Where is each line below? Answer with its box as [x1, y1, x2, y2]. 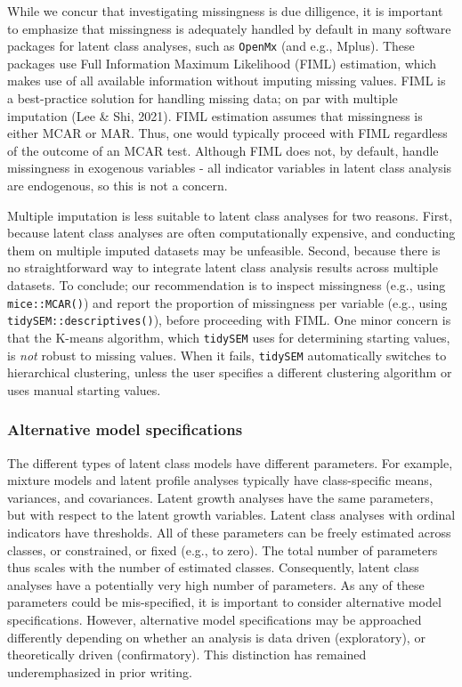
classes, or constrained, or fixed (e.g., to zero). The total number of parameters [7, 540, 438, 559]
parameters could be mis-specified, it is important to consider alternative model [7, 593, 442, 611]
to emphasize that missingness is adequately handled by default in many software [7, 19, 451, 37]
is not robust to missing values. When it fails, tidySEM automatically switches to [7, 345, 447, 364]
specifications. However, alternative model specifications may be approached [7, 610, 422, 628]
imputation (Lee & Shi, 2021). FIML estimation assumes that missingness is [7, 106, 423, 125]
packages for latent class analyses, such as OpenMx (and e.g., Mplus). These [7, 36, 415, 55]
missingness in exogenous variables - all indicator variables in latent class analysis [7, 158, 452, 177]
